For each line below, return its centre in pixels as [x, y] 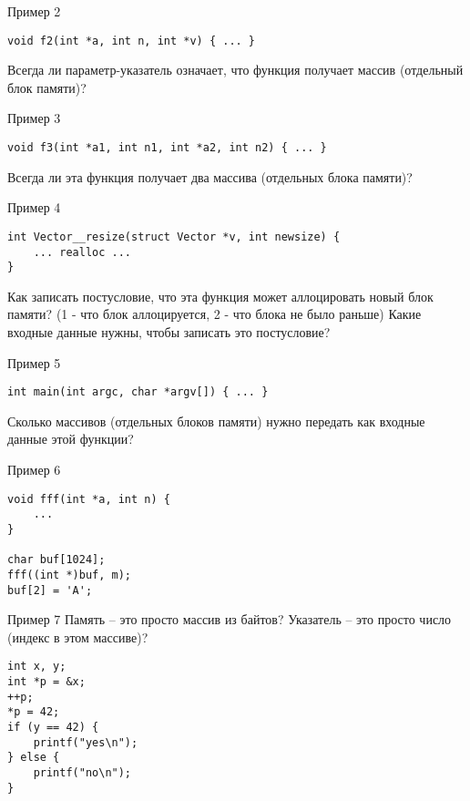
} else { [34, 758]
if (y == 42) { [53, 728]
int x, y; [37, 667]
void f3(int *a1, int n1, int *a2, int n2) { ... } [167, 148]
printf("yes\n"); [86, 742]
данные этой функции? [71, 439]
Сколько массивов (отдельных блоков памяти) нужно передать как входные [216, 421]
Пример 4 [34, 207]
